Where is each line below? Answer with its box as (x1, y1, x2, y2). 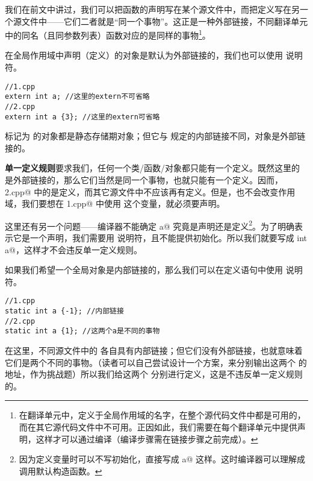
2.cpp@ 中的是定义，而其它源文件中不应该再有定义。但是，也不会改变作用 (5, 185, 296, 198)
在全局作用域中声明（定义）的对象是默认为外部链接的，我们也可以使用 (5, 49, 283, 61)
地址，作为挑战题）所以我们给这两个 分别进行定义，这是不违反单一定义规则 (5, 368, 303, 380)
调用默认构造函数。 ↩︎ (19, 464, 102, 477)
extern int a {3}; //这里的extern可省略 (5, 112, 160, 121)
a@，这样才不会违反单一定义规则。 (5, 243, 142, 256)
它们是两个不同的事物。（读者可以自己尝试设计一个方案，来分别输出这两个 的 (5, 356, 307, 368)
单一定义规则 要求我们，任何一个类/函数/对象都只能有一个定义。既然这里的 (5, 162, 300, 174)
